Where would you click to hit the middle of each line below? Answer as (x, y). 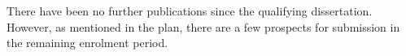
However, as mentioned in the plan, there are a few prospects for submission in (203, 26)
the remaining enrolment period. (87, 43)
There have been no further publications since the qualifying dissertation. (190, 11)
